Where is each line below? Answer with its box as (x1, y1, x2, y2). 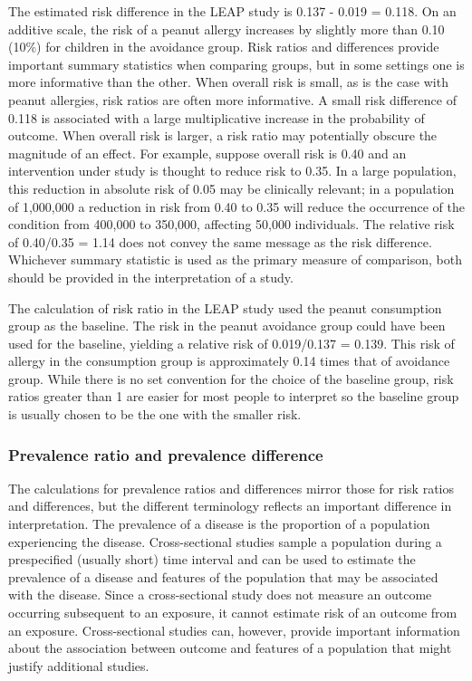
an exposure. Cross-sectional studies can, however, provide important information (8, 620, 460, 639)
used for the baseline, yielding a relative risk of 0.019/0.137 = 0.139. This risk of (8, 333, 455, 352)
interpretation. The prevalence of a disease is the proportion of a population (8, 514, 430, 533)
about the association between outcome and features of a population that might (8, 638, 452, 657)
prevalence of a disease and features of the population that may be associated (8, 567, 438, 586)
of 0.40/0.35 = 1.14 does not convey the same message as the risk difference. (8, 232, 432, 251)
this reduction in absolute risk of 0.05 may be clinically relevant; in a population (8, 178, 455, 197)
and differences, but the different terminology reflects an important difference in (8, 496, 452, 515)
